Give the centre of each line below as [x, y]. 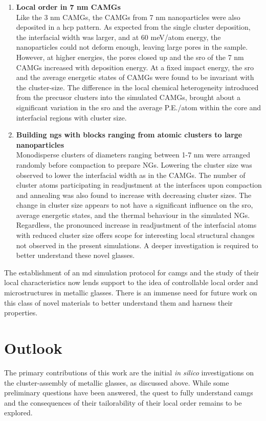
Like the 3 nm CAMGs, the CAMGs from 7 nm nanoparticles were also [128, 17]
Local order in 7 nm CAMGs [68, 7]
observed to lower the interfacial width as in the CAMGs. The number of [131, 175]
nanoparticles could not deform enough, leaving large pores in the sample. [132, 47]
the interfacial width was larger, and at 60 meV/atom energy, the [118, 37]
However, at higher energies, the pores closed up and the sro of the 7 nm [130, 57]
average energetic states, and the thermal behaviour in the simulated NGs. [133, 215]
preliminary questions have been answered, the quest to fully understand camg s [129, 393]
